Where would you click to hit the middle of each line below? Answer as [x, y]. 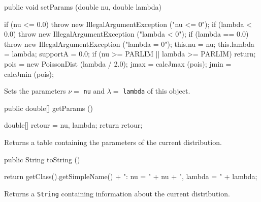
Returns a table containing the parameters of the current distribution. [113, 142]
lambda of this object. [157, 91]
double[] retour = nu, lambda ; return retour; [73, 125]
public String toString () [42, 159]
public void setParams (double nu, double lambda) [83, 7]
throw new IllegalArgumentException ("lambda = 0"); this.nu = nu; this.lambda [129, 44]
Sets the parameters [35, 91]
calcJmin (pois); [29, 74]
